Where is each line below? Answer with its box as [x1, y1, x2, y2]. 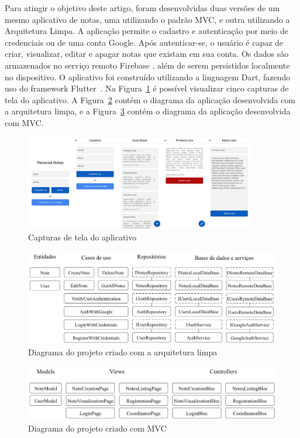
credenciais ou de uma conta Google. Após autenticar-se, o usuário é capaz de [5, 36, 284, 48]
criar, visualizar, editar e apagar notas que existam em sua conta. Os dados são [5, 47, 289, 60]
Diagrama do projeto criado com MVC [28, 422, 167, 434]
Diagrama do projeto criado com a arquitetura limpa [28, 346, 218, 358]
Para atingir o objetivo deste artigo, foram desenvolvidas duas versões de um [5, 2, 280, 13]
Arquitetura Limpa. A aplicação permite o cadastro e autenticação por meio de [5, 25, 289, 37]
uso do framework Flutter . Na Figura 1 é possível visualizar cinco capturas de [5, 82, 289, 94]
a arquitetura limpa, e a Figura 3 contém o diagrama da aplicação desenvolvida [5, 105, 291, 117]
